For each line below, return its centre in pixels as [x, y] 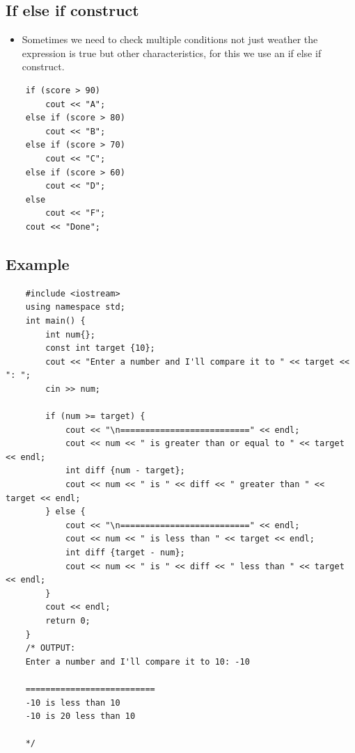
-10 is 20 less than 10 [80, 716]
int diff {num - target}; [125, 471]
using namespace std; [75, 307]
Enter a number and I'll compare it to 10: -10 [137, 661]
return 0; [68, 620]
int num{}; [70, 334]
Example [38, 263]
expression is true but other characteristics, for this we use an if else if [172, 53]
